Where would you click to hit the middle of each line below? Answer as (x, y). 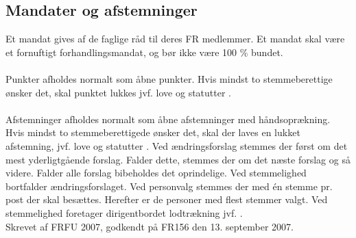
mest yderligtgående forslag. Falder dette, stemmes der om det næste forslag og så (178, 159)
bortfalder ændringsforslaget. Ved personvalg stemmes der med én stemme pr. (169, 186)
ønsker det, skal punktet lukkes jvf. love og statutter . (118, 92)
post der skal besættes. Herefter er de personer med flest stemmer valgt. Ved (167, 199)
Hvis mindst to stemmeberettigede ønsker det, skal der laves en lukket (153, 132)
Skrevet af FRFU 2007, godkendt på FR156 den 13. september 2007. (150, 226)
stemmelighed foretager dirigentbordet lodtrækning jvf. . (124, 212)
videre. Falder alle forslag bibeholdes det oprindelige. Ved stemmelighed (156, 173)
